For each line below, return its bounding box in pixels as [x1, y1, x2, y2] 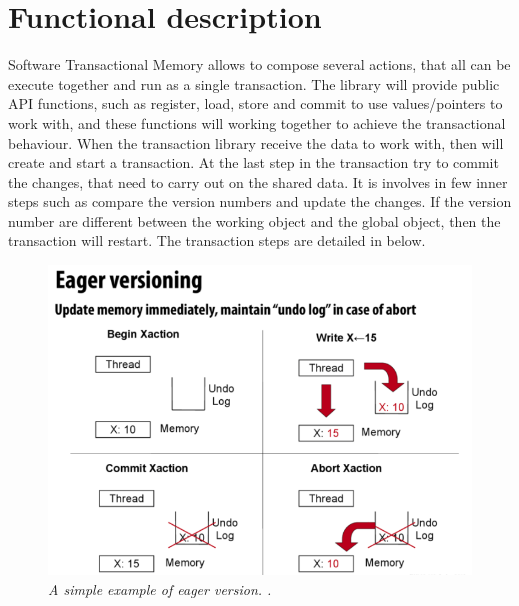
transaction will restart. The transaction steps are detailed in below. [8, 230, 426, 251]
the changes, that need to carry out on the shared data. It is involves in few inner [8, 171, 508, 192]
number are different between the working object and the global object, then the [8, 210, 501, 231]
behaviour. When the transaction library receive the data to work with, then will [8, 132, 504, 153]
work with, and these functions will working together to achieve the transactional [8, 112, 506, 133]
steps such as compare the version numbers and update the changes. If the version [8, 191, 512, 212]
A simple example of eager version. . [48, 578, 272, 599]
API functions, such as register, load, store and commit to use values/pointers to [8, 93, 503, 114]
